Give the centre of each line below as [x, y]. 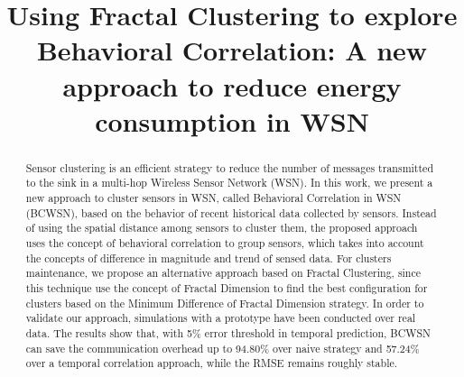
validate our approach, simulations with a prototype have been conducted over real [221, 318]
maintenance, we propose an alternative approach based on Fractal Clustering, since [223, 273]
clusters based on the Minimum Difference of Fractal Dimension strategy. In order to [225, 303]
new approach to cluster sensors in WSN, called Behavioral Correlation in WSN [213, 198]
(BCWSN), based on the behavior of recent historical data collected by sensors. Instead [231, 212]
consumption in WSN [232, 120]
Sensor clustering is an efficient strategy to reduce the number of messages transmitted [229, 167]
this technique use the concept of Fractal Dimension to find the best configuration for [227, 287]
